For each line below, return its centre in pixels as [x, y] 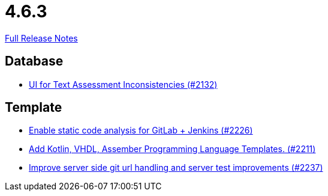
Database [34, 61]
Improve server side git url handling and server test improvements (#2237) [176, 168]
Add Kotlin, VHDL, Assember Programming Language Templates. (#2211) [172, 149]
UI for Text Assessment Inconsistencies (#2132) [123, 84]
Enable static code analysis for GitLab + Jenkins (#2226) [141, 130]
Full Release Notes [41, 38]
